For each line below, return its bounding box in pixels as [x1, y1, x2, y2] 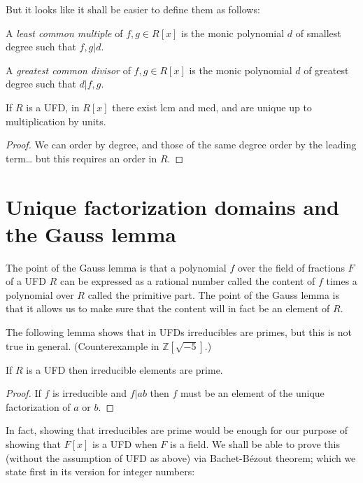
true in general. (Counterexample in [6, 338, 159, 353]
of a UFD [6, 274, 46, 288]
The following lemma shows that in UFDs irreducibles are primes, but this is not [6, 325, 352, 339]
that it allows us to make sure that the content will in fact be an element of [6, 301, 330, 316]
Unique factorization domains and [6, 192, 339, 220]
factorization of [6, 399, 71, 414]
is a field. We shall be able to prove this [170, 437, 340, 451]
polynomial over [6, 287, 74, 302]
